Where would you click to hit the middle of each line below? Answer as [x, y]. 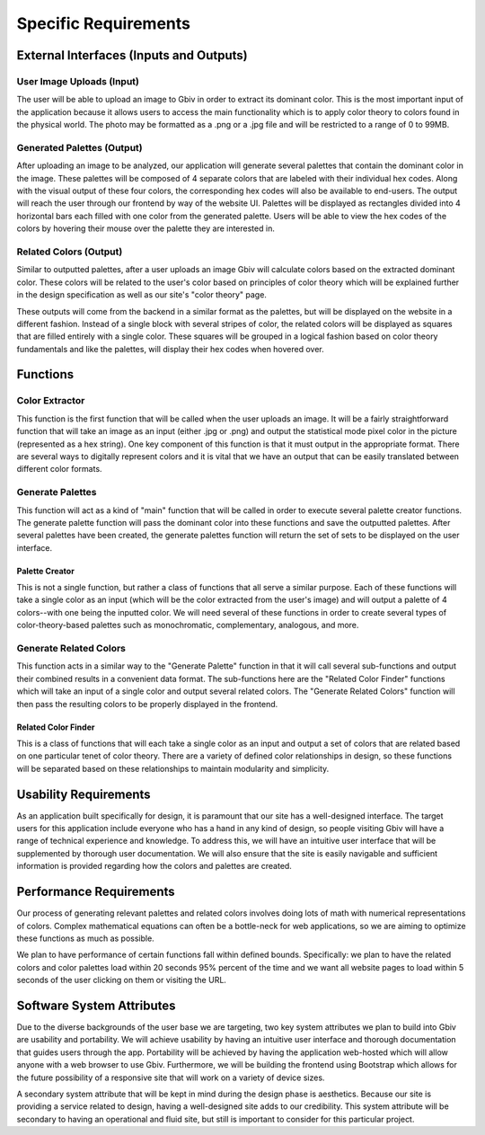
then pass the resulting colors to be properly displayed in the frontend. [147, 704]
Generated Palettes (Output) [79, 147]
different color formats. [59, 469]
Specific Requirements [103, 23]
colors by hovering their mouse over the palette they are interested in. [146, 228]
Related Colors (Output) [70, 252]
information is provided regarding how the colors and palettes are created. [154, 866]
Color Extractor [51, 401]
